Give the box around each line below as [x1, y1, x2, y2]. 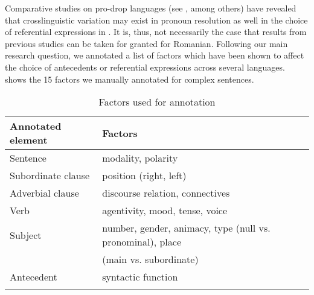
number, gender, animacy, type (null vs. [102, 221, 271, 235]
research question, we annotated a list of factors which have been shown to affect [5, 49, 304, 62]
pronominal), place [102, 235, 182, 249]
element [10, 133, 48, 147]
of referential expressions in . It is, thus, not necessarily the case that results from [5, 25, 307, 38]
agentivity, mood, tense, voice [102, 203, 228, 218]
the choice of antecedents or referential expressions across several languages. [5, 60, 285, 73]
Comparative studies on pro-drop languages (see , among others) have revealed [5, 2, 296, 14]
